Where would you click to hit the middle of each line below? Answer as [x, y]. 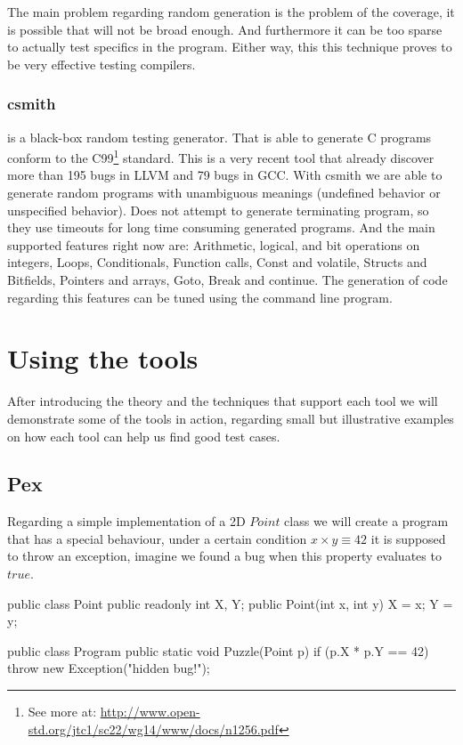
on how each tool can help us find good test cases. [144, 436]
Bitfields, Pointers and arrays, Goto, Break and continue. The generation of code [227, 279]
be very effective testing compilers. [102, 64]
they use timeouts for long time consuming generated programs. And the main [221, 227]
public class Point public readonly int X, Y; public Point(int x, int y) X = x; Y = [230, 603]
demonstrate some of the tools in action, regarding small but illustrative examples [231, 418]
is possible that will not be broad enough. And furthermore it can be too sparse [225, 29]
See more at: [62, 712]
